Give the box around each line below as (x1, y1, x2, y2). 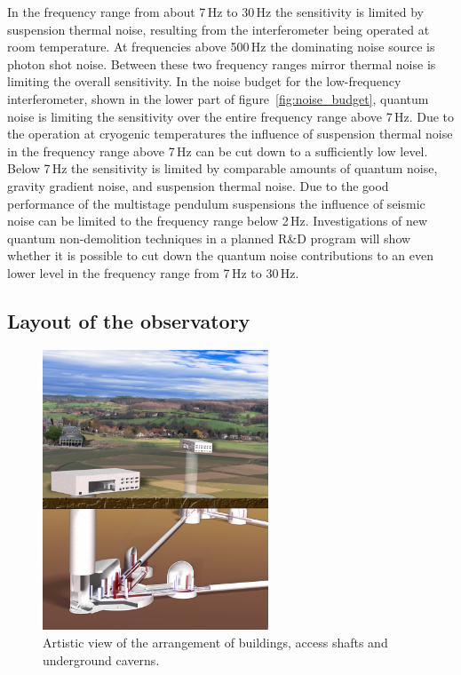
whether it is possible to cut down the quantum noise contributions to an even (7, 246, 433, 265)
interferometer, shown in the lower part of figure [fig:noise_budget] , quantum (7, 89, 429, 107)
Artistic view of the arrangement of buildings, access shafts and (43, 633, 388, 652)
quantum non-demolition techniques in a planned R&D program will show (7, 228, 411, 247)
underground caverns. (43, 650, 160, 669)
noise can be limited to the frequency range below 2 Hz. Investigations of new (7, 211, 428, 230)
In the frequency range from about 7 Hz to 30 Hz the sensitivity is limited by (7, 3, 424, 20)
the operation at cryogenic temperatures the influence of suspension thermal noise (7, 124, 453, 143)
